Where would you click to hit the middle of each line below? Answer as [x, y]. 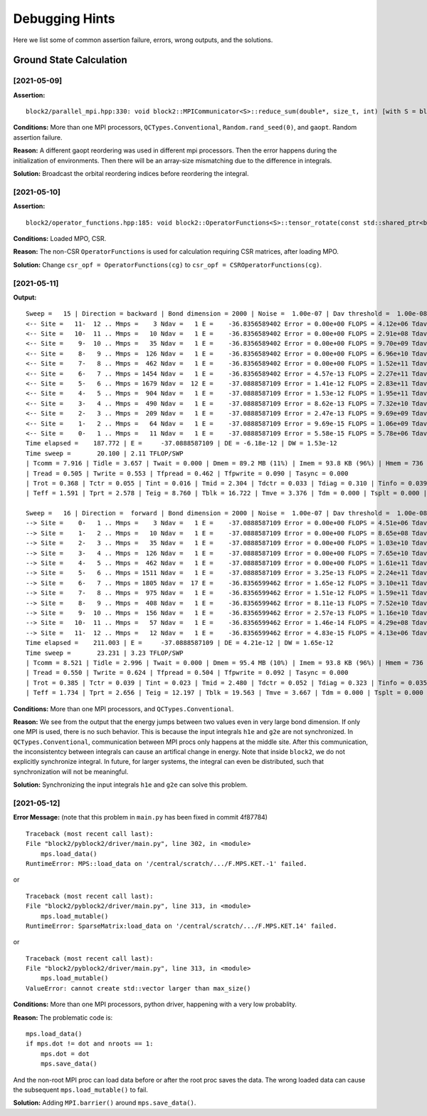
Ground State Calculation [70, 60]
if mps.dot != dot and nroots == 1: [90, 1044]
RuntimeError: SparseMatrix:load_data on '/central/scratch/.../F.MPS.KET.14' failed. [181, 926]
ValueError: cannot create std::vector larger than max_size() [138, 988]
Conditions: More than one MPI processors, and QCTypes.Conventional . [123, 708]
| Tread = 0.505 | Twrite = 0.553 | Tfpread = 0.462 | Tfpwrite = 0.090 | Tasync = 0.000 [187, 473]
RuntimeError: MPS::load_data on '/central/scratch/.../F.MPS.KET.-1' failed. [167, 863]
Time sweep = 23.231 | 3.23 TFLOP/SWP [105, 653]
